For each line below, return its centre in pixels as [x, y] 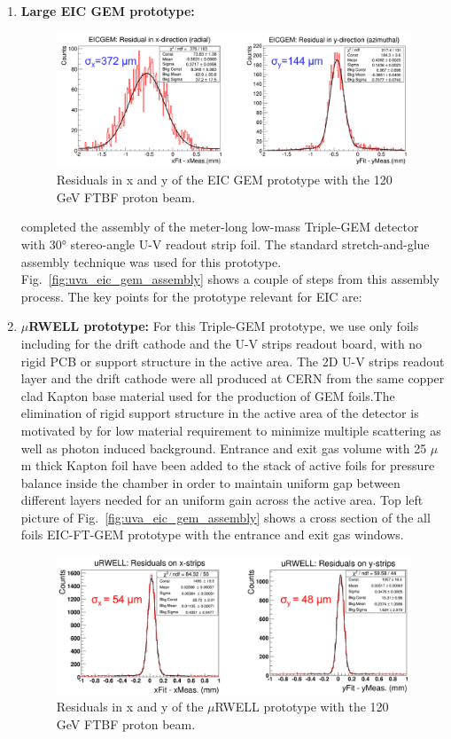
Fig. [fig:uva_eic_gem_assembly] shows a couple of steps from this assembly [230, 279]
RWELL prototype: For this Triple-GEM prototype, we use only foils [224, 326]
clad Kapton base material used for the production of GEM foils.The [208, 395]
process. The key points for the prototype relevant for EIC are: [191, 296]
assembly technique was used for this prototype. [151, 261]
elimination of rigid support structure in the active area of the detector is [220, 413]
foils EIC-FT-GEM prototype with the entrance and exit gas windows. [212, 535]
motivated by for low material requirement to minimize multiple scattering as [231, 430]
